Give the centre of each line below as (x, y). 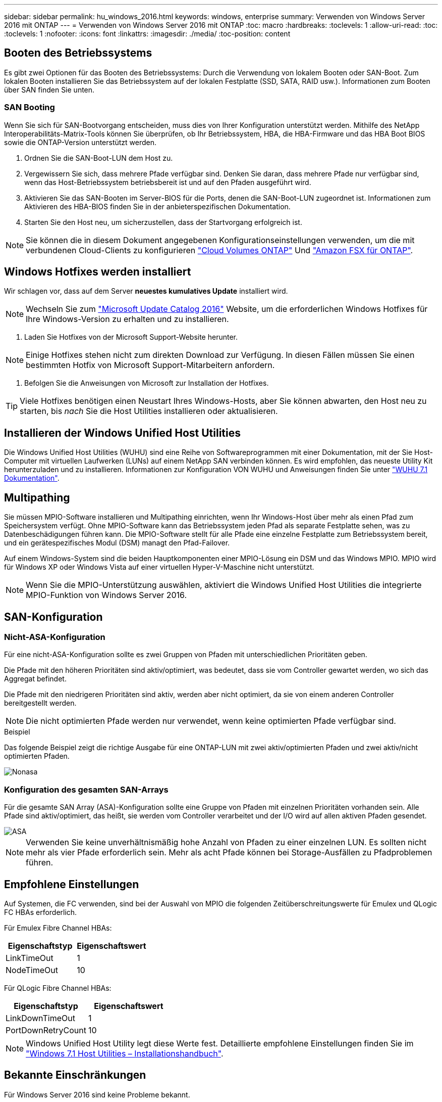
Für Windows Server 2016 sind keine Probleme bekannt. (97, 1094)
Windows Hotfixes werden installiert (98, 272)
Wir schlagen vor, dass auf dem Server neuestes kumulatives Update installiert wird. (146, 291)
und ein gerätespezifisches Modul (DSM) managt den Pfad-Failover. (117, 543)
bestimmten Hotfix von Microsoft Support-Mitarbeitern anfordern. (150, 365)
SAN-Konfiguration (53, 617)
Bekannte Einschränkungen (75, 1075)
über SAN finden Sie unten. (49, 89)
